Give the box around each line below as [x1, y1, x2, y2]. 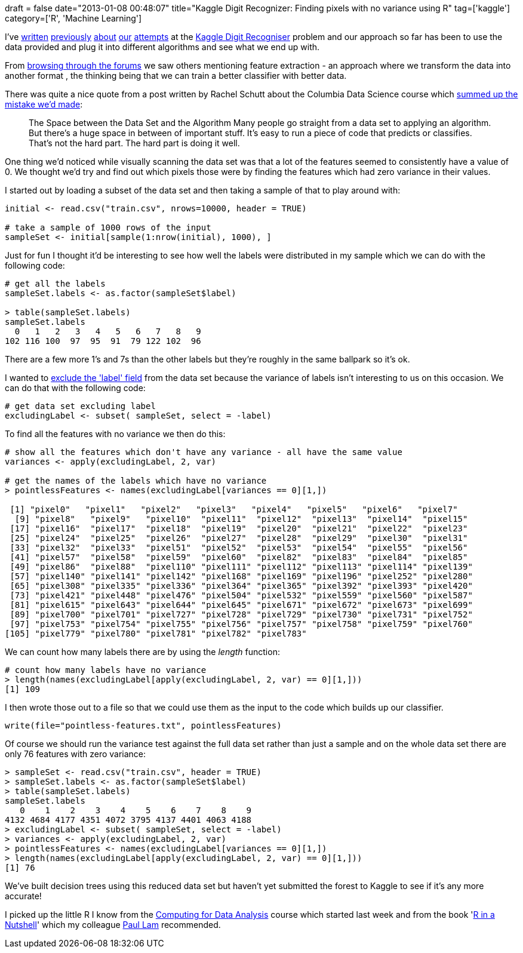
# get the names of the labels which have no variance [5, 476, 267, 485]
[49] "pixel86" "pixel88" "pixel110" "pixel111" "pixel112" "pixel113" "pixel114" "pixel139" [10, 562, 473, 571]
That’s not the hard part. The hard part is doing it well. [29, 138, 240, 148]
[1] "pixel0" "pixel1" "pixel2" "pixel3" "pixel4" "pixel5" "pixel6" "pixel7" [10, 505, 458, 514]
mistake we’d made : [5, 99, 83, 109]
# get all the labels [5, 279, 106, 288]
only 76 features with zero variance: [5, 749, 146, 759]
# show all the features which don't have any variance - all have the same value [5, 447, 402, 457]
